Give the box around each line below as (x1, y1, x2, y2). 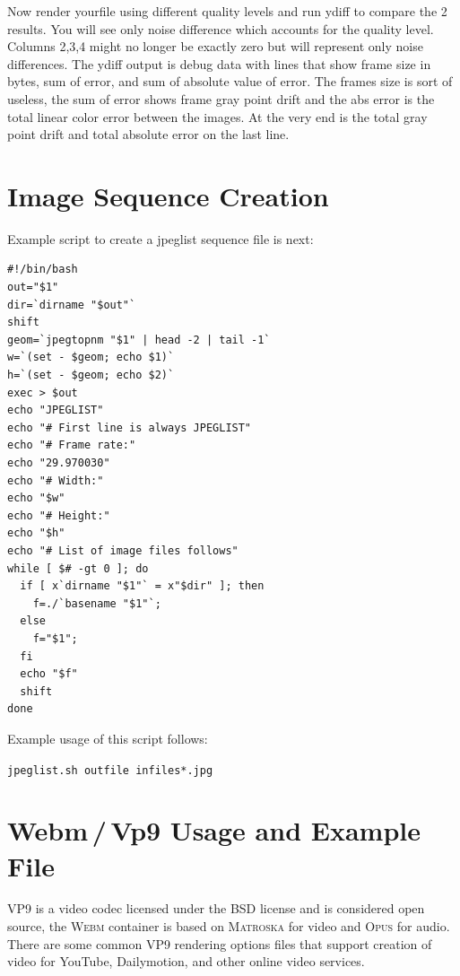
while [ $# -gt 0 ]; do (7, 562, 149, 575)
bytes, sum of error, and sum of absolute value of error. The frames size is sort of (7, 72, 453, 91)
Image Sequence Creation (7, 177, 329, 213)
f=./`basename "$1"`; (32, 597, 161, 610)
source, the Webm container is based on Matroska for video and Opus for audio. (7, 917, 450, 936)
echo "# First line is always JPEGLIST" (7, 421, 252, 434)
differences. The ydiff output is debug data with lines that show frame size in (7, 54, 431, 73)
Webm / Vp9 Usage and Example (7, 812, 421, 849)
